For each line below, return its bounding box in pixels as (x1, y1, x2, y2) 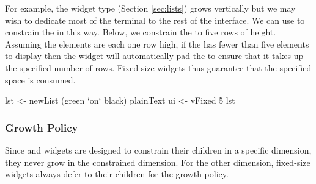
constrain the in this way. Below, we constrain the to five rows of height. (5, 26, 276, 38)
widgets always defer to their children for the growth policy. (5, 168, 229, 180)
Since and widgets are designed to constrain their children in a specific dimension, (5, 143, 312, 156)
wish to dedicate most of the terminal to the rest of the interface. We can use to (5, 13, 305, 26)
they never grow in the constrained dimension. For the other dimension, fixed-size (5, 155, 310, 168)
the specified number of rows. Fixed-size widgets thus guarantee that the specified (5, 61, 312, 74)
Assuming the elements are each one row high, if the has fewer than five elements (5, 37, 309, 50)
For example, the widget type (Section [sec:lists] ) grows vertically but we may (5, 2, 296, 14)
